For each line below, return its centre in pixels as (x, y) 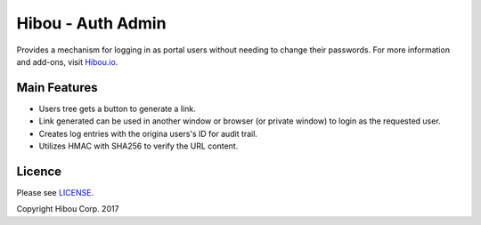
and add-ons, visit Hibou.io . (67, 61)
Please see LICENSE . (55, 192)
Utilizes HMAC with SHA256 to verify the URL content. (139, 146)
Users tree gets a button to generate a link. (117, 108)
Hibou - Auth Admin (91, 23)
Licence (39, 171)
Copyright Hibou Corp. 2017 (68, 209)
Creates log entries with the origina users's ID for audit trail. (148, 133)
